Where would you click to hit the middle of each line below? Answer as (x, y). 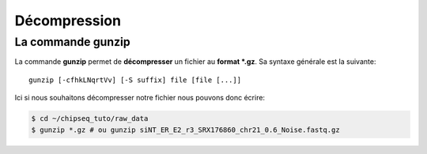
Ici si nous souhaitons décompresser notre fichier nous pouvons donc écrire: (140, 98)
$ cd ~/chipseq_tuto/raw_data (90, 119)
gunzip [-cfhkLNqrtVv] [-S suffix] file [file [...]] (135, 80)
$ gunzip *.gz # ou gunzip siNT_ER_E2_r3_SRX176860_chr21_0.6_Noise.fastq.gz (185, 130)
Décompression (68, 21)
